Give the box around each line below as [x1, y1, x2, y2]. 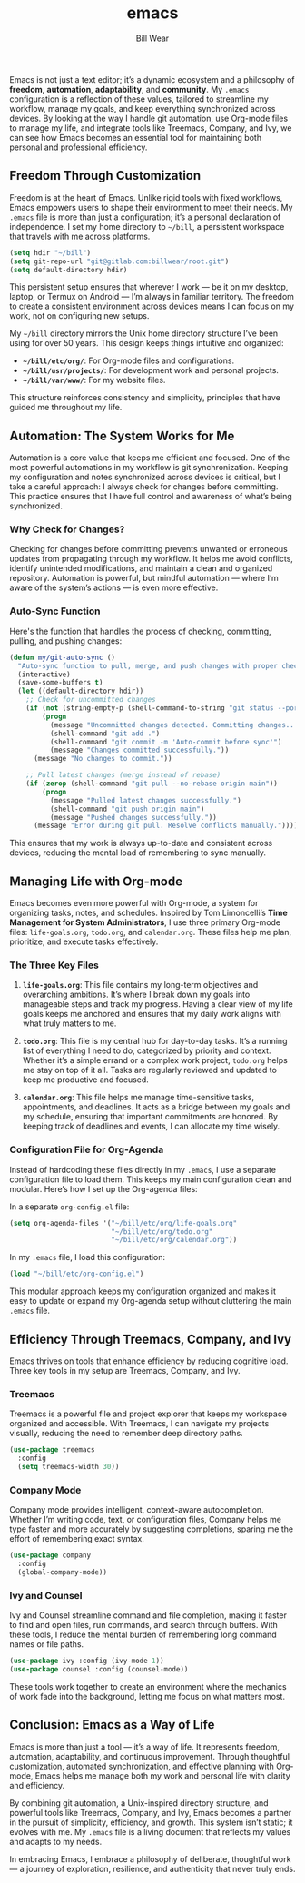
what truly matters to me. [22, 1018, 117, 1029]
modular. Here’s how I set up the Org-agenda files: [9, 1183, 198, 1194]
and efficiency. [9, 1779, 65, 1790]
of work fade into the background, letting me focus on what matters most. [9, 1691, 286, 1701]
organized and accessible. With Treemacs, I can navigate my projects [9, 1418, 270, 1429]
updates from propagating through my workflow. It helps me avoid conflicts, [9, 553, 293, 565]
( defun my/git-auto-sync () [9, 653, 116, 662]
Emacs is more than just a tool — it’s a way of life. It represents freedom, [9, 1741, 280, 1752]
